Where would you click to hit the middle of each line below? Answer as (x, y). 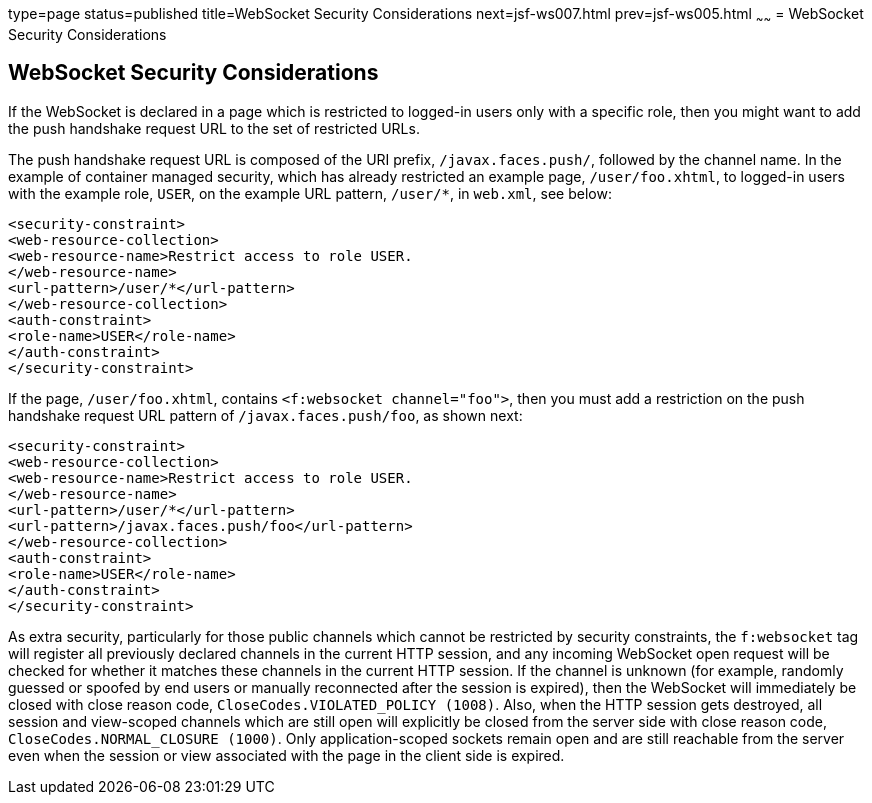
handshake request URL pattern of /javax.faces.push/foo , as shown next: (265, 415)
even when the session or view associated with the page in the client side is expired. (286, 755)
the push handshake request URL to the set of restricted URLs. (214, 128)
